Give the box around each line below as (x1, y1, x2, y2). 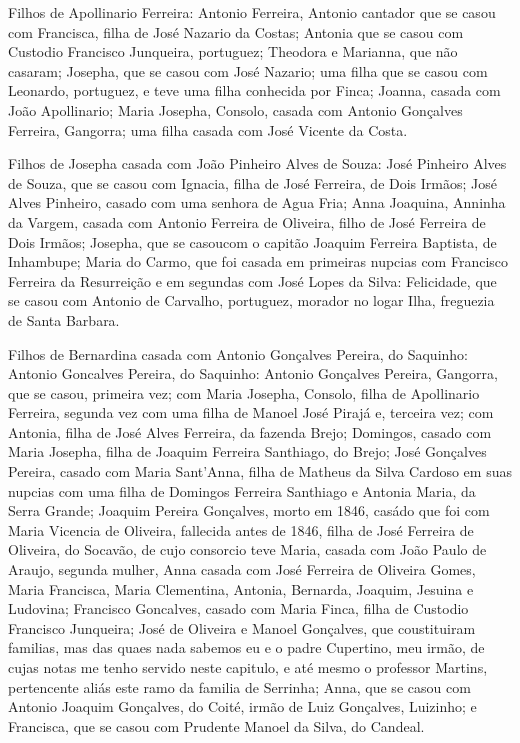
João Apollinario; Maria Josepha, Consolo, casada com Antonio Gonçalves (8, 99, 463, 120)
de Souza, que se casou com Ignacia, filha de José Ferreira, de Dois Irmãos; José (8, 172, 497, 193)
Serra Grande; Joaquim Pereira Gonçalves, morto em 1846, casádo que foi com (8, 500, 490, 521)
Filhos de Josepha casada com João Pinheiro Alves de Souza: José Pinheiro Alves (8, 153, 507, 174)
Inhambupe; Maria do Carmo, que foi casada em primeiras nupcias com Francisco (8, 251, 509, 272)
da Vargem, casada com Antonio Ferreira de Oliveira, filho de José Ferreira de (8, 211, 486, 232)
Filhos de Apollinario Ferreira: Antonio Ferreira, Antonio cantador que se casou (8, 2, 496, 22)
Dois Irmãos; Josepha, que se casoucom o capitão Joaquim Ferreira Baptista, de (8, 231, 497, 252)
